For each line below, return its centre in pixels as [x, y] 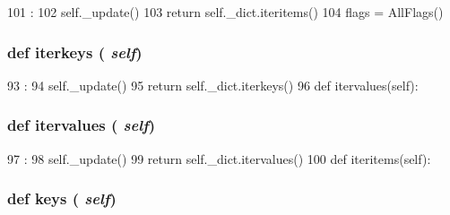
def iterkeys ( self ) [75, 52]
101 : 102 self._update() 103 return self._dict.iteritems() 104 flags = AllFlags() [225, 12]
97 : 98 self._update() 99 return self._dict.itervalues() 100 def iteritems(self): [219, 158]
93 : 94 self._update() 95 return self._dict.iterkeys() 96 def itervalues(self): [213, 85]
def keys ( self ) [62, 198]
